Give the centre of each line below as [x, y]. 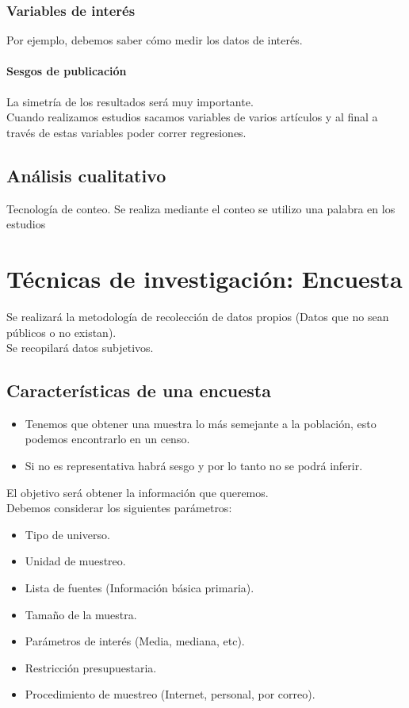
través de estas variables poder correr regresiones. [126, 132]
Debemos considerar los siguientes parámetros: [119, 508]
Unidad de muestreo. [75, 561]
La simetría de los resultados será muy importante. [130, 101]
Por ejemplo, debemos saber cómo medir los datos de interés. [155, 40]
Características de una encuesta [139, 390]
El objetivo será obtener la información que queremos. [138, 492]
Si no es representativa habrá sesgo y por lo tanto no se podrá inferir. [194, 466]
